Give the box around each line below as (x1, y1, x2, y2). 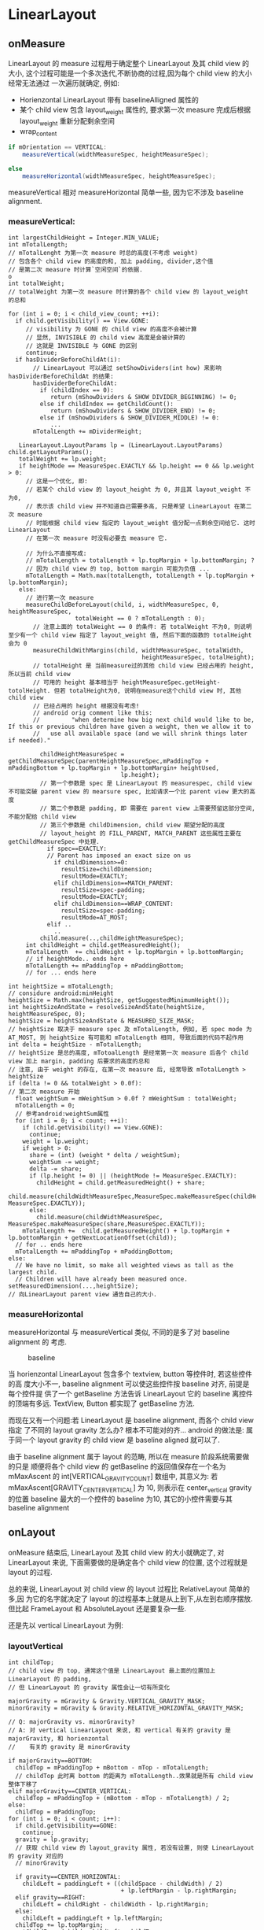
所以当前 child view (8, 671, 71, 678)
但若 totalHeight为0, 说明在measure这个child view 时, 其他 (53, 687, 242, 695)
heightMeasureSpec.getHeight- (121, 678, 221, 686)
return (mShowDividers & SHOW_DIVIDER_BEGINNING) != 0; (49, 394, 237, 401)
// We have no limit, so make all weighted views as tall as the (15, 1262, 234, 1270)
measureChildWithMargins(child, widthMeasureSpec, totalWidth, (32, 647, 244, 655)
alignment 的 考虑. (8, 1337, 67, 1347)
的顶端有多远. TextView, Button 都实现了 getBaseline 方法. (8, 1399, 195, 1408)
